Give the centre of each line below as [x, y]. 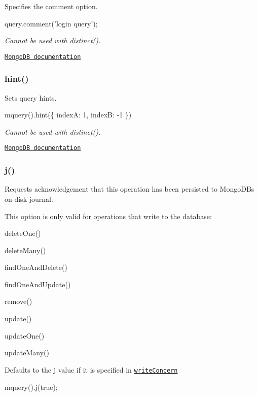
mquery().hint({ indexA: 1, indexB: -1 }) [68, 115]
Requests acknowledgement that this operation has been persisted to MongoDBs [130, 189]
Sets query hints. [31, 97]
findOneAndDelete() [36, 267]
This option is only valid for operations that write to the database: [108, 216]
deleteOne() [23, 233]
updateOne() [25, 335]
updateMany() [27, 353]
